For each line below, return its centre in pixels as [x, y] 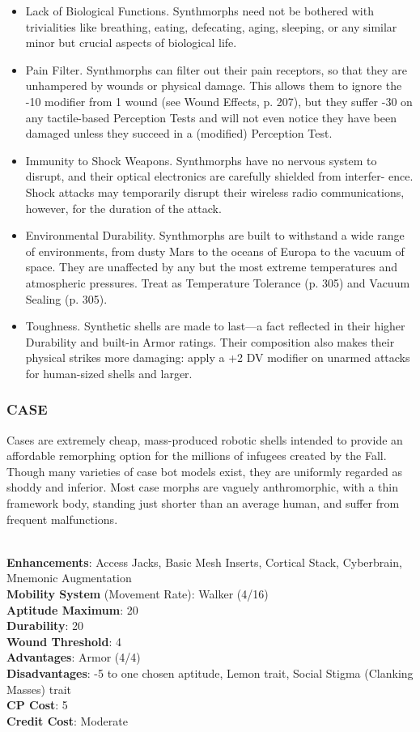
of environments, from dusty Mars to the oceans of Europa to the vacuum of [215, 251]
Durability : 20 [45, 626]
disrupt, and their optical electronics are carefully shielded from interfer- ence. [219, 176]
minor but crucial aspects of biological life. [131, 43]
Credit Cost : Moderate [67, 720]
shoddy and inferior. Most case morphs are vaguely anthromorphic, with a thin [202, 487]
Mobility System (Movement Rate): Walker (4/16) [138, 594]
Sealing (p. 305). [66, 298]
